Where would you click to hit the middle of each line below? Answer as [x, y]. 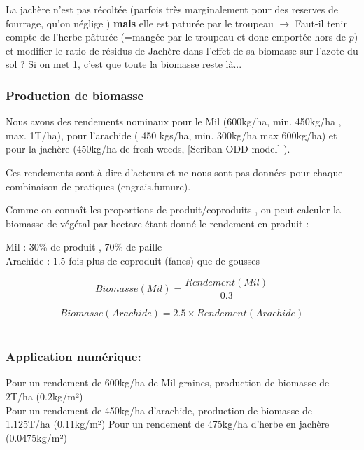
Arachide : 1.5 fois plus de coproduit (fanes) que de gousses [133, 260]
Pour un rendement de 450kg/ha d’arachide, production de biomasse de [159, 410]
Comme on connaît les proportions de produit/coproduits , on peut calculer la [173, 210]
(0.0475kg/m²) [36, 437]
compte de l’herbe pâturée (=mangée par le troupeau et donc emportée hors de [176, 37]
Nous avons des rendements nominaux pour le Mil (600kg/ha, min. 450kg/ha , [174, 121]
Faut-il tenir [321, 23]
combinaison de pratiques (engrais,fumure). [98, 186]
